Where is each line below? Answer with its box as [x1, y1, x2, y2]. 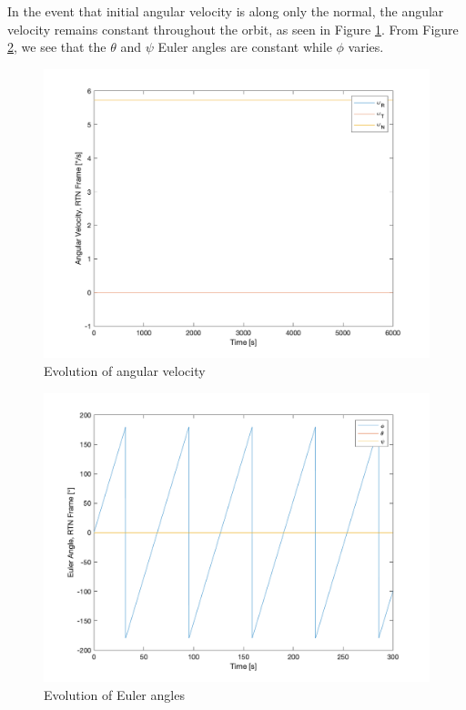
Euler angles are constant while [157, 37, 332, 56]
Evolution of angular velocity [44, 360, 206, 380]
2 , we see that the [7, 37, 106, 56]
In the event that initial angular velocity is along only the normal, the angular [7, 2, 444, 20]
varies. [348, 37, 384, 56]
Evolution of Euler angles [44, 685, 185, 704]
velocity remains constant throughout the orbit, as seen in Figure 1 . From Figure [7, 19, 459, 38]
